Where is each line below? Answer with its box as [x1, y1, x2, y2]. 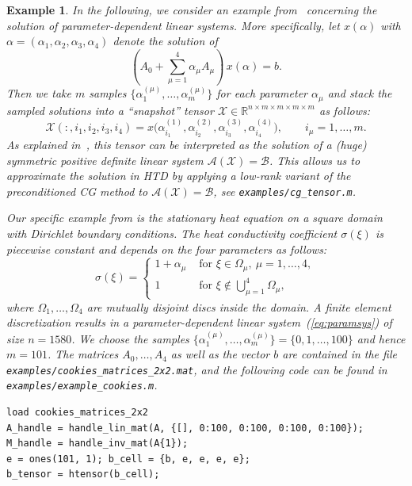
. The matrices [47, 346, 119, 362]
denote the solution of [113, 33, 218, 49]
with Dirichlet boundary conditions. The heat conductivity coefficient [6, 225, 338, 242]
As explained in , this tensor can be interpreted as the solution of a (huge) [6, 136, 367, 152]
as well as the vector [170, 346, 270, 362]
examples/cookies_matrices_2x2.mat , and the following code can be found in [6, 361, 387, 377]
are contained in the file [282, 346, 397, 362]
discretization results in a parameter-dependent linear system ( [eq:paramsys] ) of [6, 314, 392, 331]
